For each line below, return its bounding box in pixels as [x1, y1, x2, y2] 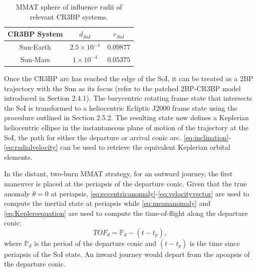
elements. [4, 151, 33, 162]
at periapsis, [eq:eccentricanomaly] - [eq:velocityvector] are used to [51, 188, 249, 198]
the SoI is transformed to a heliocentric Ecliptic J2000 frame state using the [4, 102, 237, 113]
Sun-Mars [20, 54, 50, 64]
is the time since [189, 237, 240, 248]
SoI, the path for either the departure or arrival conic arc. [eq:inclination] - [4, 132, 231, 142]
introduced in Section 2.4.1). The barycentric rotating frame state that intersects [4, 93, 252, 103]
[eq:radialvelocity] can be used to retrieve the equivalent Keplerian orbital [4, 142, 230, 152]
